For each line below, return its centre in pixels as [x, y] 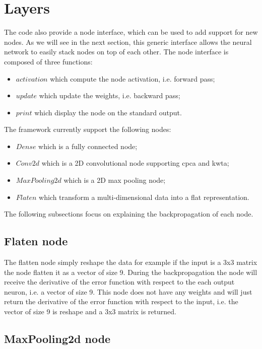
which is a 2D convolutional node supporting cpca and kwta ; [135, 163]
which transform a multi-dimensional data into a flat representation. [144, 197]
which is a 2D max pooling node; [115, 180]
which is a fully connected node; [88, 146]
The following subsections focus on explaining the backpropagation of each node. [129, 214]
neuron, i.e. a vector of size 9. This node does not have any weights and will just [128, 291]
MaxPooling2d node [57, 338]
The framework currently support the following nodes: [88, 129]
